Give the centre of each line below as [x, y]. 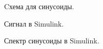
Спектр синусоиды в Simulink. [52, 41]
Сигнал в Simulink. [34, 23]
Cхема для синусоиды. [39, 6]
